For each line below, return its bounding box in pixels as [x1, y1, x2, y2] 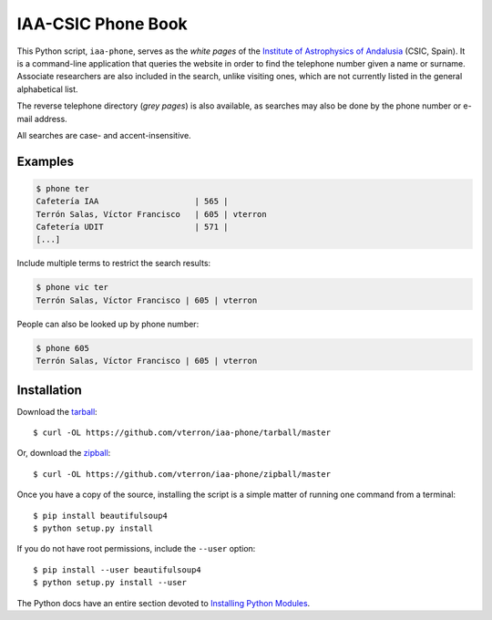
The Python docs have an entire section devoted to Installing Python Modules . [16, 597, 311, 608]
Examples [16, 153, 75, 169]
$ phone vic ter [36, 283, 109, 293]
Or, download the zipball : [16, 448, 111, 459]
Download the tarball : [16, 406, 97, 417]
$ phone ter [36, 183, 90, 193]
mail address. [16, 113, 67, 124]
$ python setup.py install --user [33, 577, 187, 588]
